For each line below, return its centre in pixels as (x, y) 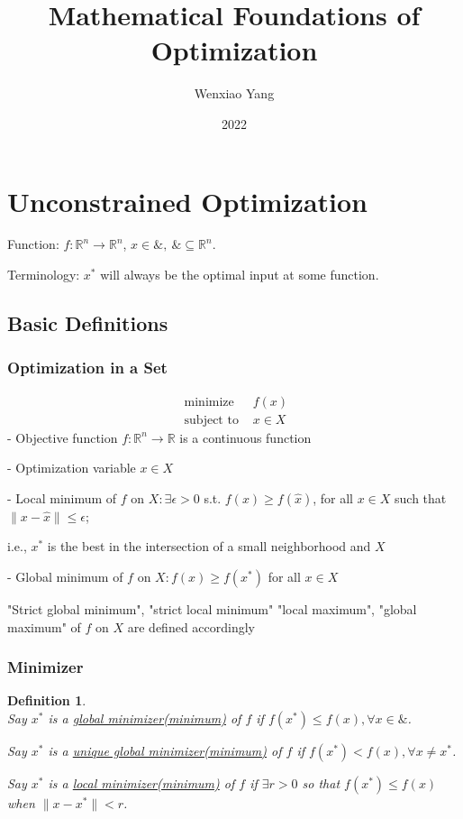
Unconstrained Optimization (188, 201)
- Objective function (63, 437)
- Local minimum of (62, 497)
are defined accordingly (191, 626)
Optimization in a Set (87, 368)
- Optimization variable (72, 468)
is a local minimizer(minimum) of (141, 783)
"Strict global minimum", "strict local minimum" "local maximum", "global (212, 609)
